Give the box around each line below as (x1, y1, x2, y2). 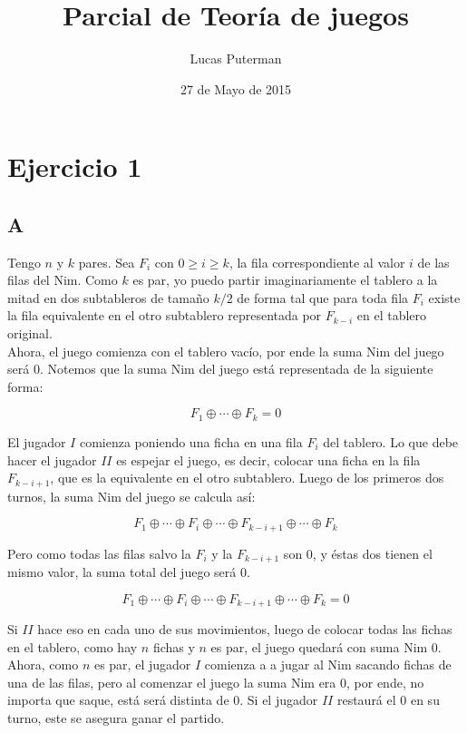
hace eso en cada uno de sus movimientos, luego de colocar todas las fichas (37, 620, 452, 639)
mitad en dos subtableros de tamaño (7, 288, 209, 307)
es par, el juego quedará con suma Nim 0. (210, 637, 442, 656)
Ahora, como (7, 655, 79, 674)
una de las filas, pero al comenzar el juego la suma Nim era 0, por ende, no (7, 672, 424, 691)
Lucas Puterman (190, 49, 282, 68)
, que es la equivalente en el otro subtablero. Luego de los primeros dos (50, 468, 444, 487)
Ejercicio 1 (7, 148, 142, 185)
